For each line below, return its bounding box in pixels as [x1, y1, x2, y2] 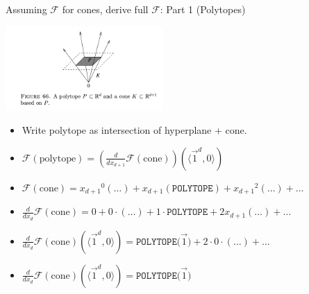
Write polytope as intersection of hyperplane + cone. [22, 123, 247, 137]
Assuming [6, 2, 47, 16]
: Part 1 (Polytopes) [160, 2, 246, 16]
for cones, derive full [62, 2, 149, 16]
